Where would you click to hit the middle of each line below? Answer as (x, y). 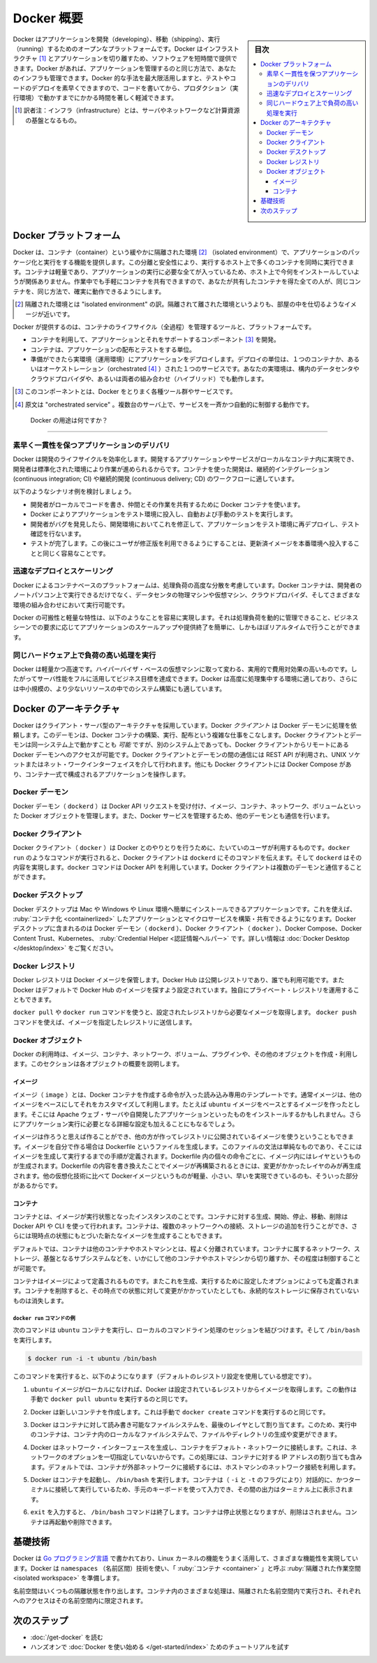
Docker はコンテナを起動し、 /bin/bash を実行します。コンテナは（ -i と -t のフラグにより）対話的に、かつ (190, 1480)
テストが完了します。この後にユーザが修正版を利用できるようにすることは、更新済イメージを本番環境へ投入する (192, 543)
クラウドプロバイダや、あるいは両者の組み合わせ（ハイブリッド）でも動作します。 (149, 379)
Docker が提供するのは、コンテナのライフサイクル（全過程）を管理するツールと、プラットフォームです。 (164, 327)
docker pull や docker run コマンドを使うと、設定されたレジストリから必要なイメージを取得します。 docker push (185, 1012)
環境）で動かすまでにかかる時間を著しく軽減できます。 (98, 97)
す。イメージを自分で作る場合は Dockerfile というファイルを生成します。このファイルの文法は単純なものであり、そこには (187, 1146)
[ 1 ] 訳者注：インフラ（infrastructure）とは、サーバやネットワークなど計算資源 (127, 110)
